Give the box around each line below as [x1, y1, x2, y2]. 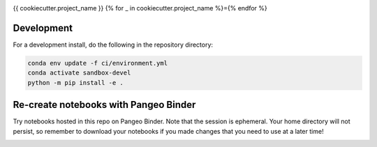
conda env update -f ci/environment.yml [27, 59, 168, 67]
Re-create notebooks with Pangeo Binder [13, 99, 196, 111]
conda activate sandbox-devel [27, 69, 131, 77]
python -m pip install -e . [27, 79, 124, 86]
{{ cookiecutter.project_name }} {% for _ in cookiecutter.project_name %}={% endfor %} [13, 4, 268, 12]
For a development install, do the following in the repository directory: [13, 40, 213, 49]
